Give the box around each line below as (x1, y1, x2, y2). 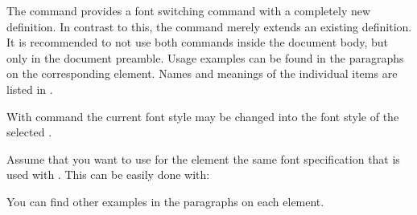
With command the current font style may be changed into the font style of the (6, 107, 399, 124)
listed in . (6, 80, 53, 97)
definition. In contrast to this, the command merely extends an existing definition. (6, 18, 412, 34)
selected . (6, 124, 52, 140)
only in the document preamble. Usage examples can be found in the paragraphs (6, 49, 404, 66)
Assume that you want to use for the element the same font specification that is (6, 150, 400, 167)
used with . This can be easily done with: (6, 166, 210, 183)
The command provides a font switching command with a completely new (6, 2, 371, 18)
